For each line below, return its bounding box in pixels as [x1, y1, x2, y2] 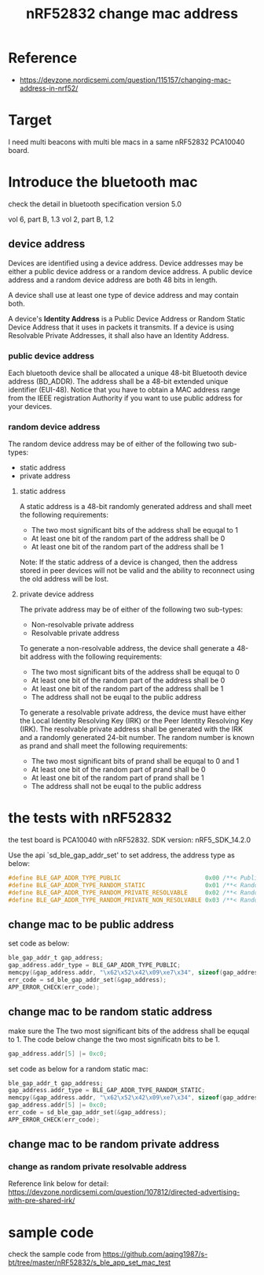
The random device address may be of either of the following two [8, 439, 221, 449]
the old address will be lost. [19, 574, 108, 584]
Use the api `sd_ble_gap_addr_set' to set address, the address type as [8, 850, 236, 860]
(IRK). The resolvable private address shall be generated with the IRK [19, 724, 244, 734]
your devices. [8, 401, 53, 411]
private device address [19, 589, 94, 599]
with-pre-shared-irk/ [8, 1195, 75, 1206]
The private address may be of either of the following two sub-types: [19, 604, 244, 615]
